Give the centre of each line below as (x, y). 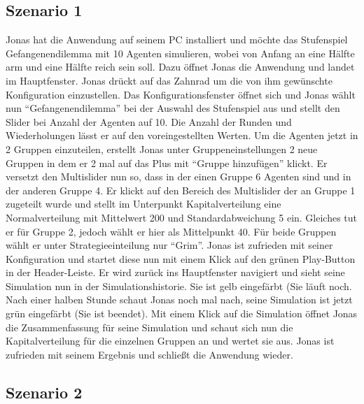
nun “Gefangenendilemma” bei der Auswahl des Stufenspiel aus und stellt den (173, 108)
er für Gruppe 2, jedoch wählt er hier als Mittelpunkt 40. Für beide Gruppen (171, 231)
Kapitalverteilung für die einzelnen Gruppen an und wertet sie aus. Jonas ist (170, 341)
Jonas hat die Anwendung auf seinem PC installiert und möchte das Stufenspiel (177, 39)
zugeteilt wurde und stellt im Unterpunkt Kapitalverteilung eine (143, 204)
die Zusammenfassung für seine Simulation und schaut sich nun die (149, 327)
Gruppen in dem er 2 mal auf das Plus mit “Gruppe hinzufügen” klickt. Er (167, 163)
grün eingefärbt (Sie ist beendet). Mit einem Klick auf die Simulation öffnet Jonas (182, 313)
